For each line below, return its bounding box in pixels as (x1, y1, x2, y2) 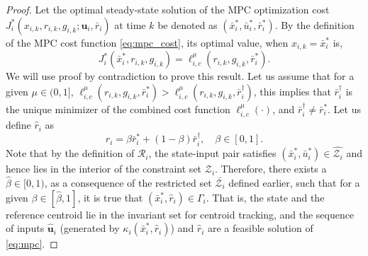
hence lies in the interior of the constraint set (6, 161, 202, 176)
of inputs (6, 221, 45, 235)
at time (114, 17, 146, 32)
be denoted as (157, 17, 218, 32)
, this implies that (253, 83, 331, 98)
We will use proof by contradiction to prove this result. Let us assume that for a (6, 69, 355, 83)
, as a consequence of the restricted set (44, 175, 212, 190)
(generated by (60, 221, 120, 235)
